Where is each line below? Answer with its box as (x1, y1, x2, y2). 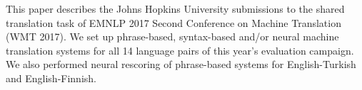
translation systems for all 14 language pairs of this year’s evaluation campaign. (6, 43, 354, 57)
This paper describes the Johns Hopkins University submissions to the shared (6, 1, 345, 16)
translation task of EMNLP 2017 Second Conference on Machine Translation (6, 15, 341, 30)
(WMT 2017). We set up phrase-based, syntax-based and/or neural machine (6, 29, 339, 44)
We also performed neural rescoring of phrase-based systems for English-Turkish (6, 57, 356, 72)
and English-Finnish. (6, 70, 96, 85)
